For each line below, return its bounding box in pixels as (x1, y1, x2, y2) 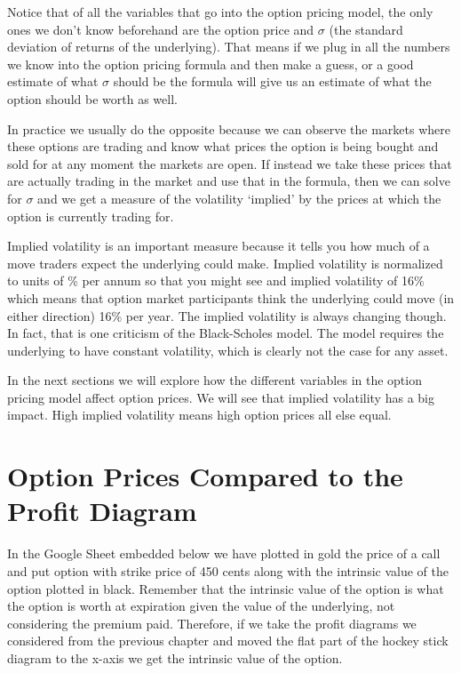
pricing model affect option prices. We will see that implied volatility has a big (7, 388, 434, 406)
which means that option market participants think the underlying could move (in (7, 288, 455, 307)
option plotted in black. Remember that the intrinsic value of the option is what (7, 579, 444, 597)
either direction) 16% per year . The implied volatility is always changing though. (7, 306, 447, 324)
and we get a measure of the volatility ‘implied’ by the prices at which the (37, 188, 441, 207)
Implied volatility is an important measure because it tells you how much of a (7, 236, 430, 255)
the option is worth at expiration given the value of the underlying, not (7, 597, 395, 615)
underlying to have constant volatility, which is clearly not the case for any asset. (7, 341, 449, 359)
